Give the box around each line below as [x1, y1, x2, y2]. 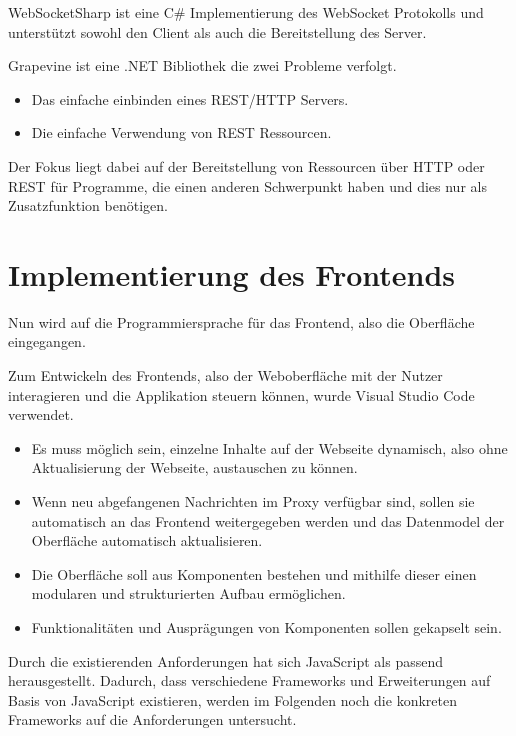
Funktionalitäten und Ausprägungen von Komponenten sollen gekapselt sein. [31, 617, 502, 637]
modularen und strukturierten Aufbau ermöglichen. [31, 583, 346, 604]
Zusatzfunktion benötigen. [8, 195, 168, 216]
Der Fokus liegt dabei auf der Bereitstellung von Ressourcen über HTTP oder [8, 155, 485, 176]
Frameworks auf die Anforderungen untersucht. [8, 709, 297, 730]
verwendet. [8, 404, 74, 425]
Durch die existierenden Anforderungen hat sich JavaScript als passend [8, 650, 443, 671]
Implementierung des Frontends [8, 253, 456, 294]
